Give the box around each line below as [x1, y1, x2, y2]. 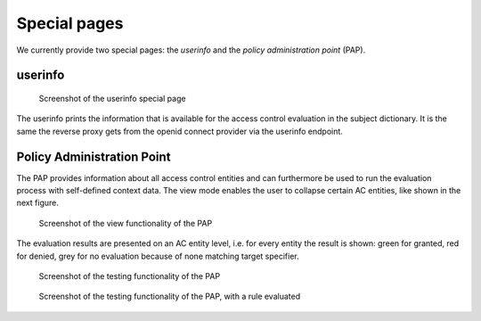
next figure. [16, 197, 60, 209]
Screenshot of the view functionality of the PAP [38, 218, 213, 228]
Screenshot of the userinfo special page [38, 93, 186, 103]
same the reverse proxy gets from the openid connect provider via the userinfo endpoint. [16, 126, 343, 136]
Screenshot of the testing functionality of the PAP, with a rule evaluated [38, 291, 301, 302]
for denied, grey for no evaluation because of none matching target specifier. [16, 251, 299, 261]
